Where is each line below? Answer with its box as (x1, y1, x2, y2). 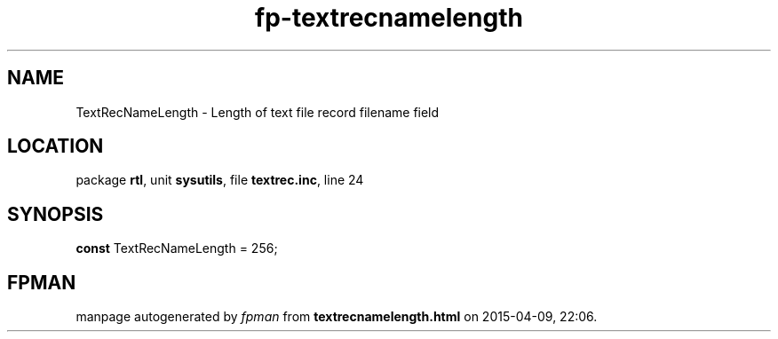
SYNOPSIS (7, 202, 104, 225)
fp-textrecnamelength (255, 3, 523, 33)
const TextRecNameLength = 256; (75, 240, 278, 256)
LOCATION (7, 135, 104, 158)
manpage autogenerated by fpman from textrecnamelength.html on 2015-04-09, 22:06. (75, 309, 598, 325)
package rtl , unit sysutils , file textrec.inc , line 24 (75, 172, 364, 188)
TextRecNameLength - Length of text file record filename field (75, 104, 440, 120)
